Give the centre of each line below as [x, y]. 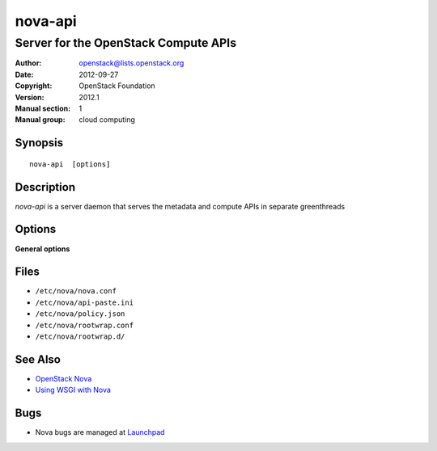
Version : [30, 97]
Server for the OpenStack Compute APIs [126, 43]
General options [42, 249]
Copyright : [34, 86]
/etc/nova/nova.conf [76, 291]
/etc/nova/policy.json [80, 314]
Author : [28, 63]
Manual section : [43, 108]
